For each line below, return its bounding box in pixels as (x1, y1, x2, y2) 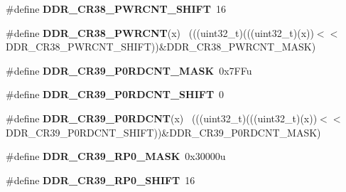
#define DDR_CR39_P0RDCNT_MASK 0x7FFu (6, 63, 252, 78)
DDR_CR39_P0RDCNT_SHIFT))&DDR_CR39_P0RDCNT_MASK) (6, 124, 321, 139)
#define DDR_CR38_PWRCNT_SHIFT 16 (6, 1, 226, 16)
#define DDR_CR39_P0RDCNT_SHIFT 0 (6, 87, 225, 102)
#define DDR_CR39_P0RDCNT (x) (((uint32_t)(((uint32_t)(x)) (6, 110, 318, 125)
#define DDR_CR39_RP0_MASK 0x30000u (6, 149, 226, 164)
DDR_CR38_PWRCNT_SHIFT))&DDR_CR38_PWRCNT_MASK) (6, 39, 316, 54)
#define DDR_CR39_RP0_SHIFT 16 (6, 172, 195, 187)
